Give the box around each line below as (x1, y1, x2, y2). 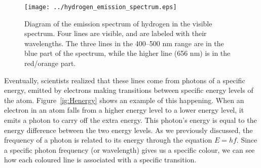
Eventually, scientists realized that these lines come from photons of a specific (4, 75, 245, 85)
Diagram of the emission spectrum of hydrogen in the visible (24, 18, 212, 28)
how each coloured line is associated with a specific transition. (4, 154, 197, 165)
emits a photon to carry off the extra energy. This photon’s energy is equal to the (4, 115, 257, 125)
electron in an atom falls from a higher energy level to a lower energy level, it (4, 105, 244, 115)
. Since (236, 135, 257, 145)
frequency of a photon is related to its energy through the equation (4, 135, 212, 145)
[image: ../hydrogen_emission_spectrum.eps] (24, 4, 177, 11)
